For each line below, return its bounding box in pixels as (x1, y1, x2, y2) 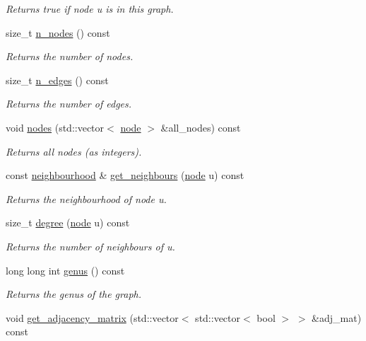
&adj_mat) (312, 310, 362, 325)
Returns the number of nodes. (6, 49, 134, 64)
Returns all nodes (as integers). (6, 144, 142, 158)
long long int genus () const (6, 262, 125, 277)
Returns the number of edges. (6, 96, 132, 111)
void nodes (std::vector (6, 120, 105, 134)
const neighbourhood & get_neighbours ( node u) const (6, 168, 244, 183)
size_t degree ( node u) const (6, 215, 130, 230)
